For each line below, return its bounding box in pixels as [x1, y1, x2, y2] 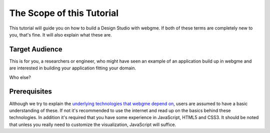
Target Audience [9, 45, 62, 53]
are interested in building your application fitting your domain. [9, 65, 136, 71]
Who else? [9, 74, 31, 80]
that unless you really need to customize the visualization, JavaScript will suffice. [9, 121, 176, 127]
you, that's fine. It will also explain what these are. [9, 31, 112, 37]
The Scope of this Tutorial [9, 7, 119, 18]
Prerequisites [9, 87, 52, 96]
